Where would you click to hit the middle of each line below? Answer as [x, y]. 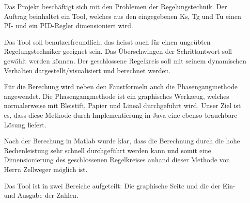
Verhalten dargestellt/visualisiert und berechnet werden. [87, 70]
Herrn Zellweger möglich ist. [46, 169]
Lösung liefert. [25, 124]
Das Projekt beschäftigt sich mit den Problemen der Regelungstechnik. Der [116, 6]
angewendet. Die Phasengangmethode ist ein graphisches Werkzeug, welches [117, 96]
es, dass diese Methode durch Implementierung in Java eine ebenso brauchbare [121, 115]
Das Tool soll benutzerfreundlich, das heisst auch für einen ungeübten [107, 41]
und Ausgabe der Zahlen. [41, 195]
